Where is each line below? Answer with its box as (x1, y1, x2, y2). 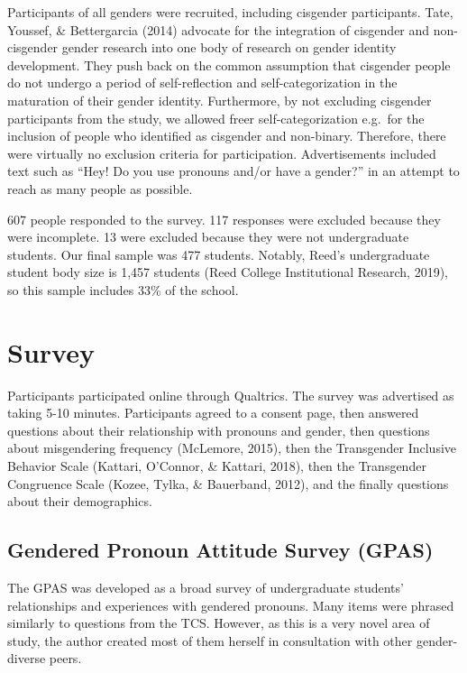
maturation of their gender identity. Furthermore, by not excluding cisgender (7, 90, 432, 109)
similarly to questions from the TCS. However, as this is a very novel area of (7, 613, 430, 632)
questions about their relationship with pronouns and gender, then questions (7, 420, 430, 439)
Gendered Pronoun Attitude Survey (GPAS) (7, 536, 434, 564)
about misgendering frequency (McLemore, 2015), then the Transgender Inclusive (7, 438, 457, 457)
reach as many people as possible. (7, 179, 193, 198)
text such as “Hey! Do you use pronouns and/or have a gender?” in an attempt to (7, 161, 460, 180)
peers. (49, 649, 82, 668)
